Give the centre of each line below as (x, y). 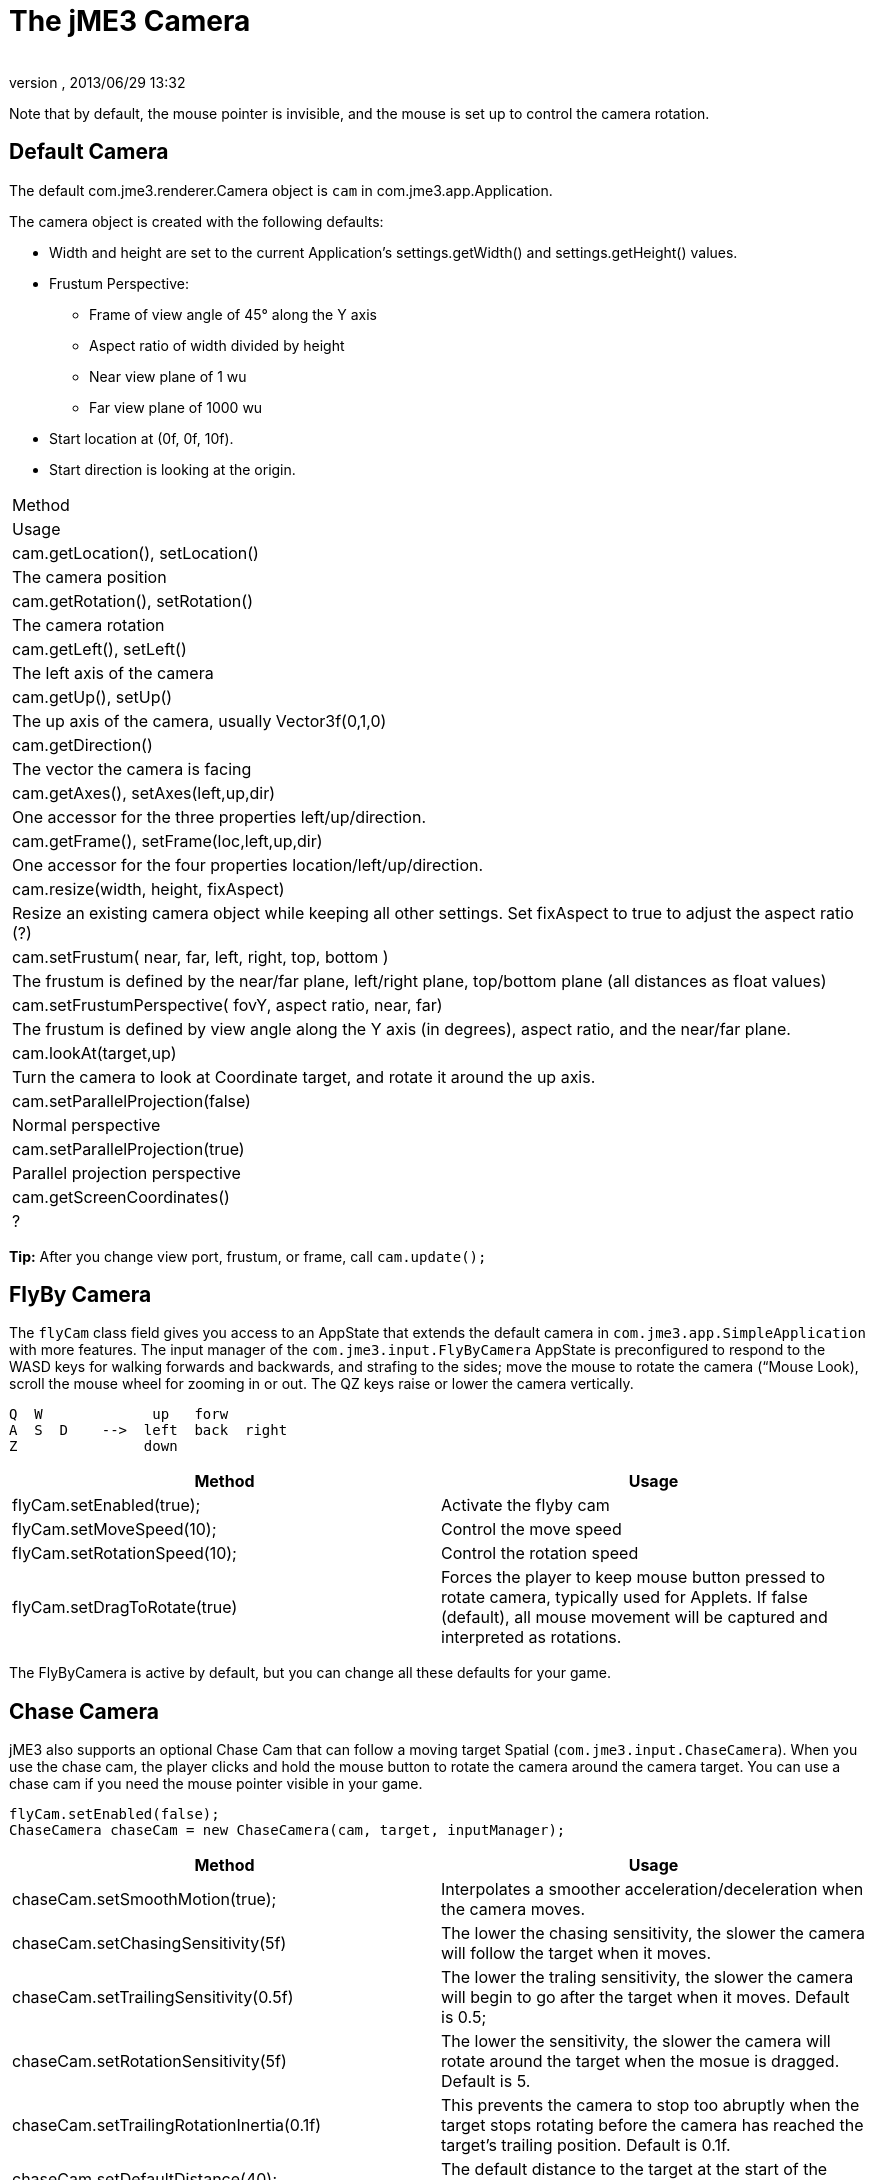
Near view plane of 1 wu (168, 376)
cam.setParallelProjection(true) (128, 1148)
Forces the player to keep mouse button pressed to (633, 1577)
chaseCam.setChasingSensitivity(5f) (149, 1943)
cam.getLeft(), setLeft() (99, 648)
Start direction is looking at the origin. (172, 469)
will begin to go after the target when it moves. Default (645, 1997)
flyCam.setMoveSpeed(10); (114, 1529)
